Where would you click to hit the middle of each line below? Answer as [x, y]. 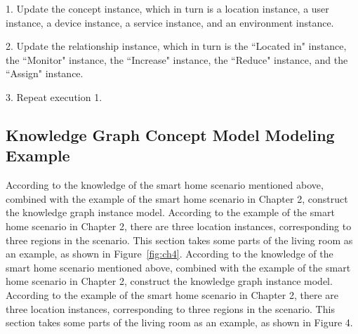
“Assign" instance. [45, 73]
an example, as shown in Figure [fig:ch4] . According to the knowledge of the [170, 254]
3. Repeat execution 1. [54, 96]
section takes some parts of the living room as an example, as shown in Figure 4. [179, 322]
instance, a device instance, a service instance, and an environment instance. [170, 22]
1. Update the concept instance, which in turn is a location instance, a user [167, 8]
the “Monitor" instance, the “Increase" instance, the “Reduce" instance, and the [177, 59]
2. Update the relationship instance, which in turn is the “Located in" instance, [176, 46]
